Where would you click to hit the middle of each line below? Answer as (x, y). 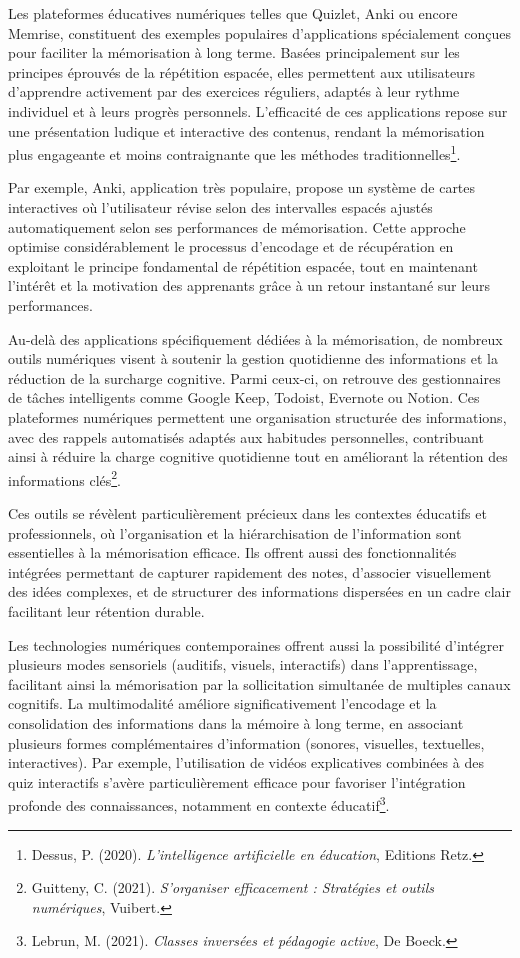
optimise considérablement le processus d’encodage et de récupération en (231, 246)
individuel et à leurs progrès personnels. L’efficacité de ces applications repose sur (258, 110)
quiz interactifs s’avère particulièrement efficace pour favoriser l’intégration (237, 781)
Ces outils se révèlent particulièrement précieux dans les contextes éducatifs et (247, 512)
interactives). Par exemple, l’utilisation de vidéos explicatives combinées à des (246, 762)
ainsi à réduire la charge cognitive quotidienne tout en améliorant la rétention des (258, 456)
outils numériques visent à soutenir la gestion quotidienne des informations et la (253, 358)
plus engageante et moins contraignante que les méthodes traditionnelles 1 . (234, 152)
